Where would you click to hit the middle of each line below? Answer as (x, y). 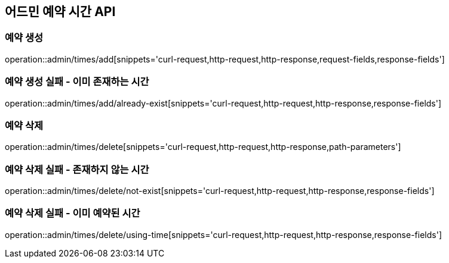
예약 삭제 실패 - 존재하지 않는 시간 (77, 169)
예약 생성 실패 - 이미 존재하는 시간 (77, 82)
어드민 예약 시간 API (60, 12)
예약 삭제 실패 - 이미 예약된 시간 (73, 213)
